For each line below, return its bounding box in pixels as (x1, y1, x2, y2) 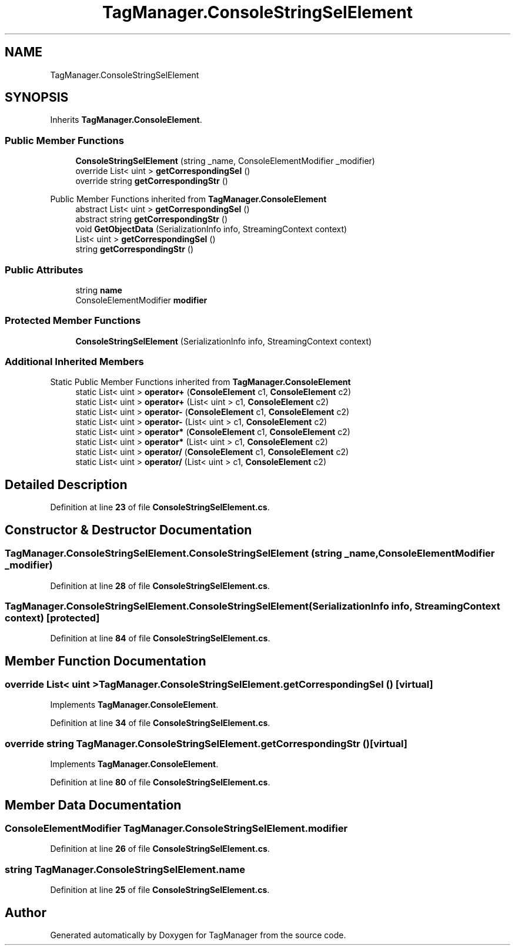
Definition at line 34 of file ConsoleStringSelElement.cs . (50, 718, 270, 728)
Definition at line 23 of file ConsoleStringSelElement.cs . (50, 502, 270, 513)
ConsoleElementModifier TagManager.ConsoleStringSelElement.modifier (5, 822, 348, 835)
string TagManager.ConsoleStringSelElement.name (5, 863, 245, 875)
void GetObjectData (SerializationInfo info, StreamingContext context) (75, 224, 347, 235)
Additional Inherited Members (5, 356, 144, 368)
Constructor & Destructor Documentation (5, 522, 252, 537)
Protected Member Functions (5, 315, 141, 327)
